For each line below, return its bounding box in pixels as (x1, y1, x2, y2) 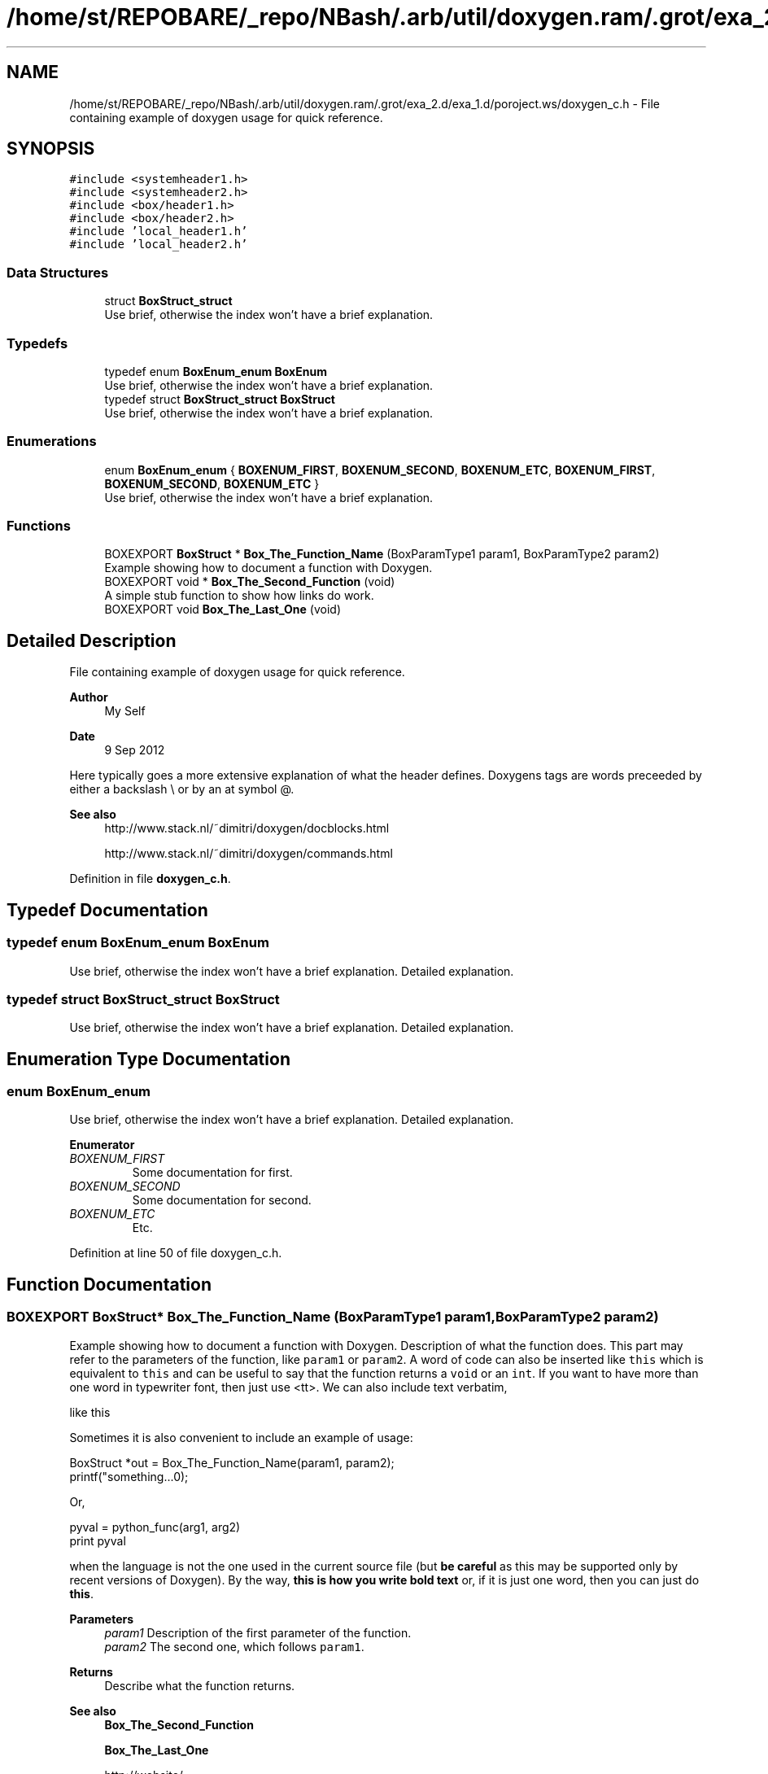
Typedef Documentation (7, 899, 208, 920)
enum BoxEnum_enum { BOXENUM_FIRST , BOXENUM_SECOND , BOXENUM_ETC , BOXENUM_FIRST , (104, 462, 656, 477)
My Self (104, 704, 146, 719)
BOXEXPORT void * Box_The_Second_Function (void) (104, 575, 395, 589)
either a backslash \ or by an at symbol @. (69, 782, 295, 797)
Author (69, 690, 108, 705)
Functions (7, 518, 71, 535)
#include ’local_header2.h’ (69, 238, 248, 251)
